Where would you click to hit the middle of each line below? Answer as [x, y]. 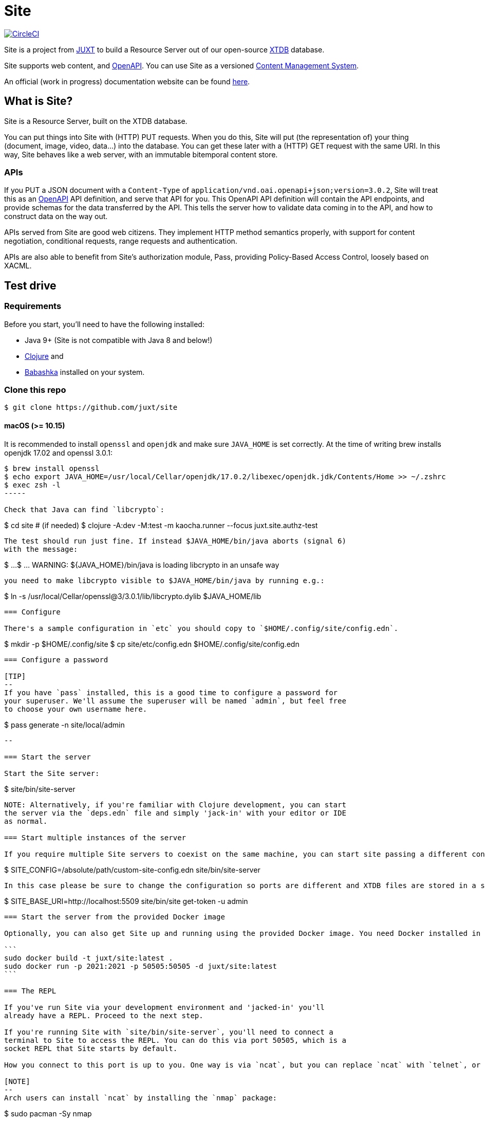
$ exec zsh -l [32, 485]
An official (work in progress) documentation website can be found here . [127, 81]
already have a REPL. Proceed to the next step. [104, 1015]
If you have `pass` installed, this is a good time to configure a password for [171, 692]
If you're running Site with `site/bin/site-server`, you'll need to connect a [169, 1032]
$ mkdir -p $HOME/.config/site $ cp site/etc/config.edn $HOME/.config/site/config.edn [152, 644]
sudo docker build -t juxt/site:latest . [89, 958]
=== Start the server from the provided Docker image [115, 917]
